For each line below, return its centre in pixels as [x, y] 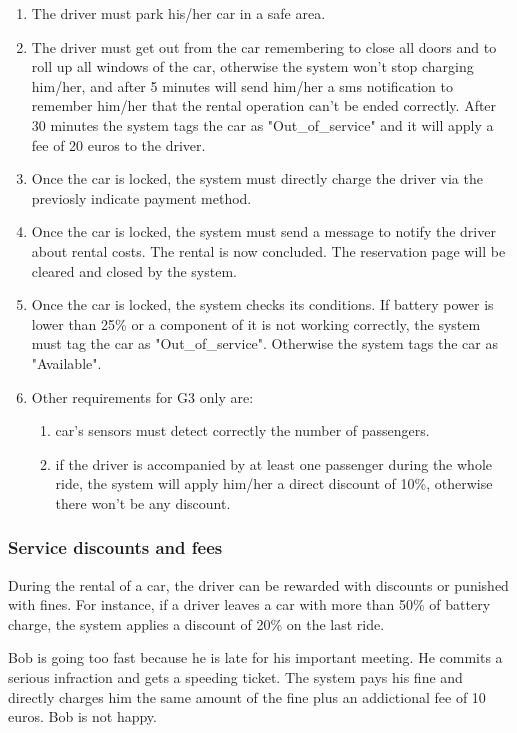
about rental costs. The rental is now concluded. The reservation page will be [268, 250]
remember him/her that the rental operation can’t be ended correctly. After [264, 105]
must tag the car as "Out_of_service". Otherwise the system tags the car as [264, 343]
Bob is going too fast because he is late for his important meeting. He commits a [255, 657]
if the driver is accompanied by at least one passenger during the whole [273, 463]
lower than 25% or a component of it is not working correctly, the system [256, 323]
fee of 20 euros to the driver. [118, 144]
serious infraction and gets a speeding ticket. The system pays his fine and [235, 677]
